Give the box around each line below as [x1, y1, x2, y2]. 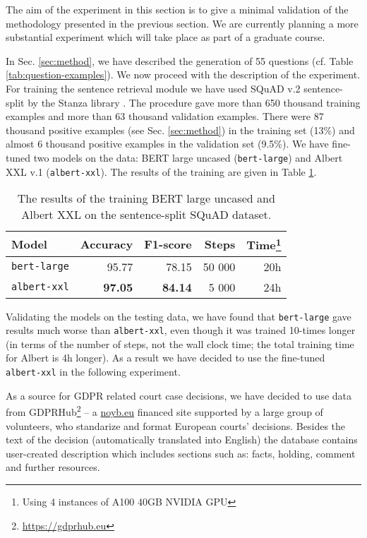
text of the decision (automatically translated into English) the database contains [6, 432, 358, 447]
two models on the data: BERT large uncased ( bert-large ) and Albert [33, 150, 343, 165]
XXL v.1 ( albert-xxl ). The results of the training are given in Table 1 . [6, 164, 317, 179]
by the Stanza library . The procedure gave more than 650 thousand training [28, 95, 361, 109]
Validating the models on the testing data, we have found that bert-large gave [6, 309, 351, 323]
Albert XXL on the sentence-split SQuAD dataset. [21, 206, 272, 223]
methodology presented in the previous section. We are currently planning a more [6, 16, 359, 30]
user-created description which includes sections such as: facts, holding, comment [6, 446, 356, 460]
